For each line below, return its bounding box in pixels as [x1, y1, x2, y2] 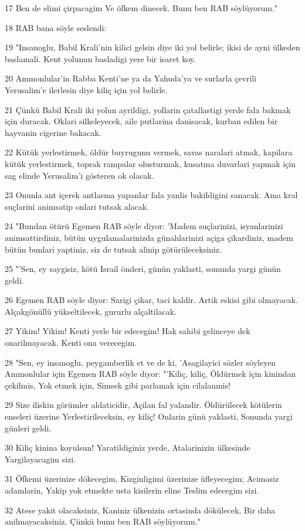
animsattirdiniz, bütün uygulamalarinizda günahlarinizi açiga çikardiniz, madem [5, 231, 293, 243]
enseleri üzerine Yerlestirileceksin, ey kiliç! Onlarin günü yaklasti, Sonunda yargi [5, 410, 293, 423]
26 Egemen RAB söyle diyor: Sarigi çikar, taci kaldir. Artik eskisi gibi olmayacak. [5, 294, 298, 306]
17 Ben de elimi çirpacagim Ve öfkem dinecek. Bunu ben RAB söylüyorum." [5, 2, 278, 13]
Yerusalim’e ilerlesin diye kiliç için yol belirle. [5, 83, 168, 96]
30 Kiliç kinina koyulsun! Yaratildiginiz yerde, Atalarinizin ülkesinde [5, 441, 250, 454]
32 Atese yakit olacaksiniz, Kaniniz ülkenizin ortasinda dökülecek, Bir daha [5, 503, 276, 516]
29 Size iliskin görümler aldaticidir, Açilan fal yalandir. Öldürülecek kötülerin [5, 399, 282, 411]
